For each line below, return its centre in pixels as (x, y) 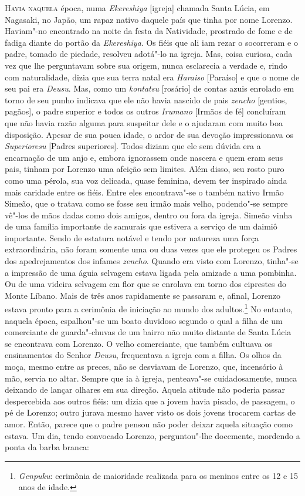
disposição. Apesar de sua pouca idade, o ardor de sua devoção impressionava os (149, 134)
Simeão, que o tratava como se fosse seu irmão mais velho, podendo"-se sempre (146, 203)
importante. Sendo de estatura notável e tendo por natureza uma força (132, 237)
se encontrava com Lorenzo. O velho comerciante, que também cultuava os (138, 343)
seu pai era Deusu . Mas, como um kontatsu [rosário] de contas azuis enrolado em (150, 88)
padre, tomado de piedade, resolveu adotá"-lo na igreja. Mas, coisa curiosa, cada (149, 54)
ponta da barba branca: (47, 447)
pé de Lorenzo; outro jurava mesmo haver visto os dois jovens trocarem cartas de (150, 412)
